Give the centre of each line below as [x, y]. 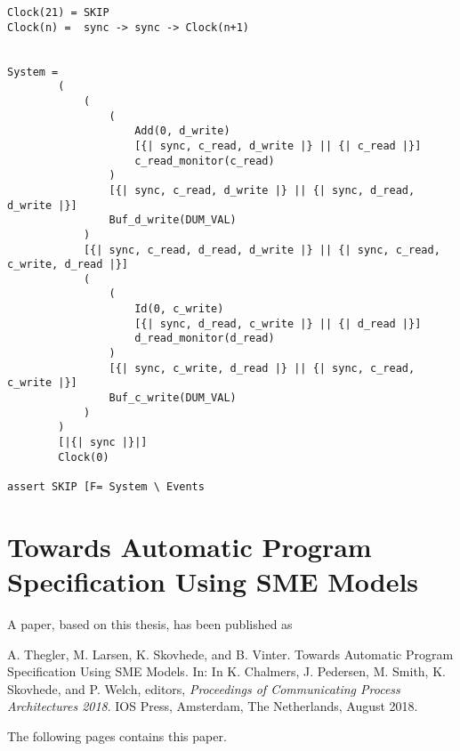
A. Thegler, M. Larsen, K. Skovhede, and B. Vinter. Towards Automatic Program [230, 654]
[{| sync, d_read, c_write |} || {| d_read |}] [278, 323]
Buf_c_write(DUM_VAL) [173, 398]
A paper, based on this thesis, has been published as [150, 623]
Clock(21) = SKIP [58, 12]
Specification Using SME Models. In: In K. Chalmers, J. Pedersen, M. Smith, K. [226, 671]
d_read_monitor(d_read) [205, 339]
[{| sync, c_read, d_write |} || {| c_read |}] [278, 145]
